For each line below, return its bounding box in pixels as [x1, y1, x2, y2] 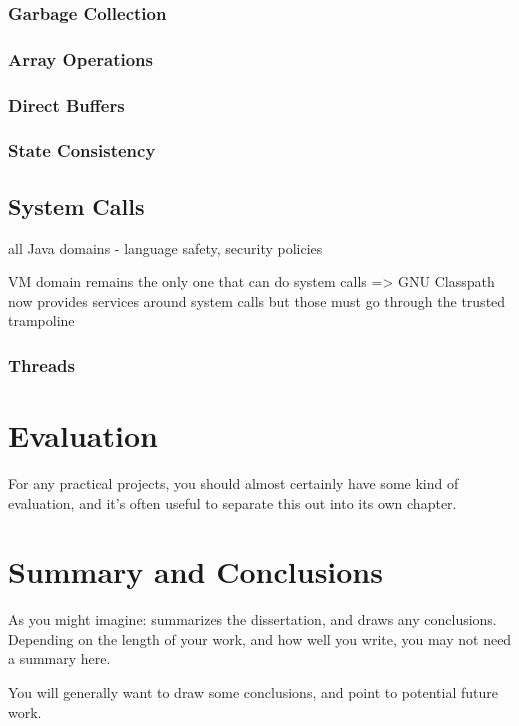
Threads [8, 352, 75, 377]
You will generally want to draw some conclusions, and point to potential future [8, 682, 498, 703]
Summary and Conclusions [8, 551, 383, 592]
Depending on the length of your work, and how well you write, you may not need [8, 628, 512, 649]
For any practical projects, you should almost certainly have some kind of [8, 472, 459, 493]
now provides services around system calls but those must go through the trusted [8, 290, 506, 311]
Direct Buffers [8, 92, 125, 117]
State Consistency [8, 138, 156, 163]
